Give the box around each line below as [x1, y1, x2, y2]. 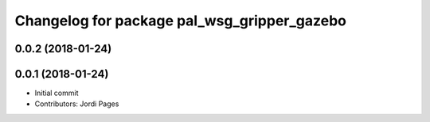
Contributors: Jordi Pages [34, 99, 119, 109]
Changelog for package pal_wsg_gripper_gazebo [14, 12, 346, 29]
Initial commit [34, 88, 79, 98]
